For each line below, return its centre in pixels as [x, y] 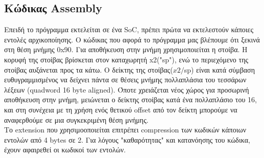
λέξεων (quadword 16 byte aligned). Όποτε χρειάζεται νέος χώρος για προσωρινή [127, 89]
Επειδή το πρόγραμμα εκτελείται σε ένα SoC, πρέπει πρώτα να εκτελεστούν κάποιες [129, 29]
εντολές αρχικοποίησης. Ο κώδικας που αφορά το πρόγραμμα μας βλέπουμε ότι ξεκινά [132, 39]
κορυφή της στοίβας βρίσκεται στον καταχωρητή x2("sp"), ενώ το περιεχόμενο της [126, 59]
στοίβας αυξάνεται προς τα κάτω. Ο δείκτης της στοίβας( [89, 69]
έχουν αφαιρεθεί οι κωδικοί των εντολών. [65, 150]
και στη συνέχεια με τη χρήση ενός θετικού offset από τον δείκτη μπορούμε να [121, 109]
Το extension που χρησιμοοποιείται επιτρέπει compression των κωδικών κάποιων [125, 130]
